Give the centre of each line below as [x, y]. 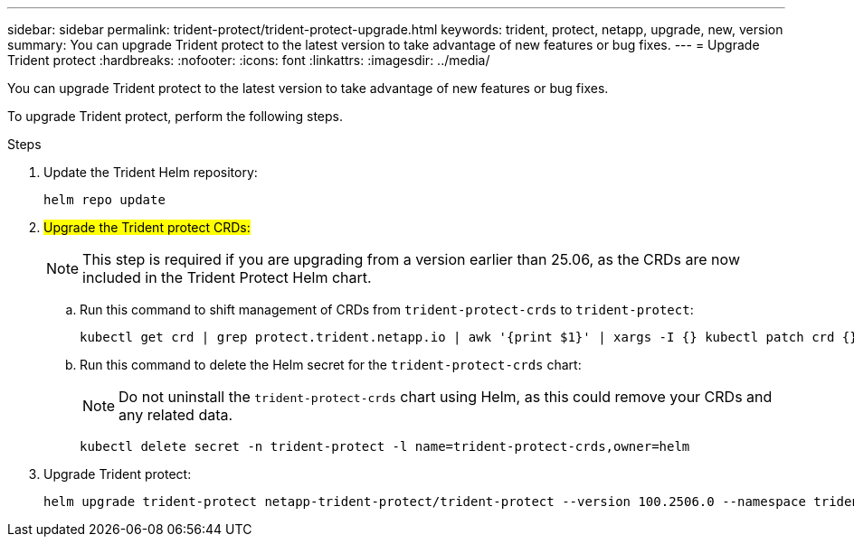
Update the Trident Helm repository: [151, 172]
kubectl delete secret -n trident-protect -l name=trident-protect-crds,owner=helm [385, 446]
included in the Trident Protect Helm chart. [227, 277]
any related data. [176, 415]
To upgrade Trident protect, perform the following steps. [175, 116]
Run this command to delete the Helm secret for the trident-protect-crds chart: [331, 365]
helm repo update [104, 200]
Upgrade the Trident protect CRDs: [147, 227]
